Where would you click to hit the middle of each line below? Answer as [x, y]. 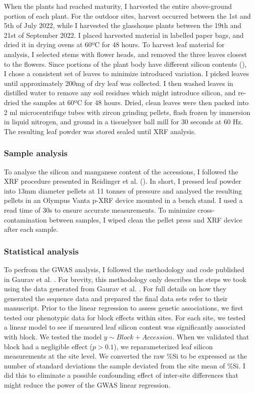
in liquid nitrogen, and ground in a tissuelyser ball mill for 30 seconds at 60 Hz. [124, 122]
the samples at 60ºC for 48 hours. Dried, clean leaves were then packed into [135, 102]
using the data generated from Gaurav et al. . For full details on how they [115, 289]
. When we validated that [211, 337]
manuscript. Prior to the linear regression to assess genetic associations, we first [124, 308]
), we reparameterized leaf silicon [163, 346]
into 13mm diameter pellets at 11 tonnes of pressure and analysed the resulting [123, 190]
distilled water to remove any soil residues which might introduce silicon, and [120, 93]
